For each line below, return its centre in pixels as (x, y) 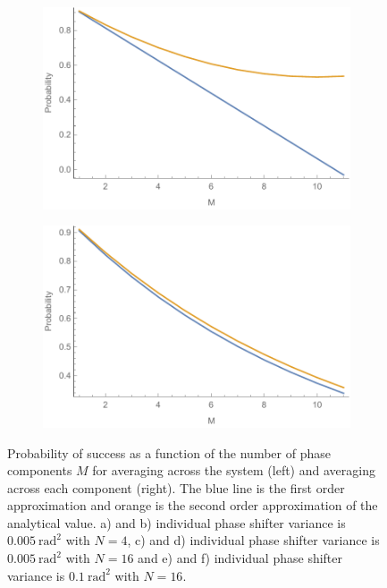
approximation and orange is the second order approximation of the (193, 505)
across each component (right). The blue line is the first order (176, 487)
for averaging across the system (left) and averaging (234, 470)
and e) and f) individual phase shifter (240, 558)
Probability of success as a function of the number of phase (169, 452)
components (40, 470)
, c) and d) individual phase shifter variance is (253, 540)
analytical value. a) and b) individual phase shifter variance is (177, 522)
